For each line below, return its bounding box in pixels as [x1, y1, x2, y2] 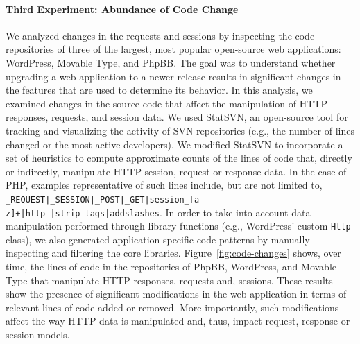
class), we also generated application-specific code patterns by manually [6, 232, 310, 246]
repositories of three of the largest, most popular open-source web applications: [6, 42, 341, 56]
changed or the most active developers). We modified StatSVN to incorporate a [6, 137, 343, 151]
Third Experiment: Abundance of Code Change [6, 1, 239, 16]
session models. [6, 327, 70, 342]
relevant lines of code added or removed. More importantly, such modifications [6, 300, 339, 314]
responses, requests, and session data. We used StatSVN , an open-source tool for [6, 110, 348, 124]
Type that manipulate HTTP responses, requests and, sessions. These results [6, 273, 333, 287]
